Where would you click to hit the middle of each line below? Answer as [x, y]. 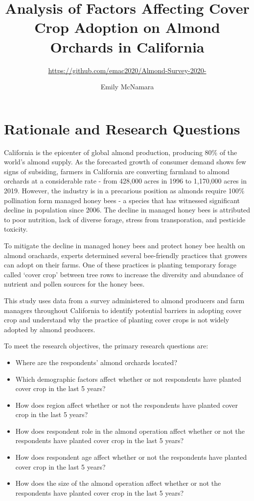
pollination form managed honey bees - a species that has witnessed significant [122, 200]
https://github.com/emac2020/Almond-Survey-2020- [127, 70]
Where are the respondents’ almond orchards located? [96, 362]
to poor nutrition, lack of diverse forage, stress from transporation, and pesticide [125, 219]
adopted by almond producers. [50, 329]
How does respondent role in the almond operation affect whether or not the [130, 431]
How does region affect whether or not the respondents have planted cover [127, 405]
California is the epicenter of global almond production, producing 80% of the [121, 152]
